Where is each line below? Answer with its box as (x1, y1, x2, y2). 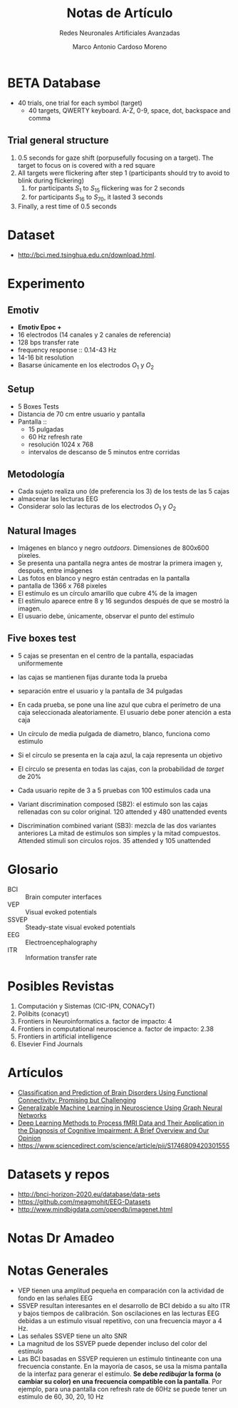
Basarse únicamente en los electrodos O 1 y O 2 (17, 361, 155, 371)
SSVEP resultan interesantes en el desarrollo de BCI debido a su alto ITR (17, 1301, 230, 1310)
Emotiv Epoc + (17, 323, 62, 332)
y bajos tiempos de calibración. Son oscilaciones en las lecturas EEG (17, 1309, 219, 1317)
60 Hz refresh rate (28, 432, 83, 441)
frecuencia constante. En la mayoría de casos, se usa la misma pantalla (17, 1362, 227, 1370)
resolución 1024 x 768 (28, 440, 94, 449)
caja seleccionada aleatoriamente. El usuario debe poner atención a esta (17, 708, 232, 716)
